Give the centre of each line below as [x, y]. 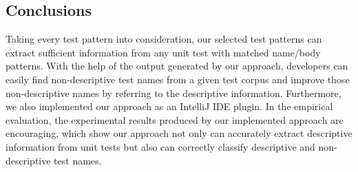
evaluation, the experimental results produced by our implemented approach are [175, 119]
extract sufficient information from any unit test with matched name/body [163, 52]
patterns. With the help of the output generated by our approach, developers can [177, 66]
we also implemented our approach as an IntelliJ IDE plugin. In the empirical [169, 106]
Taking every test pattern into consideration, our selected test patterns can [164, 39]
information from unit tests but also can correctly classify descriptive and [160, 146]
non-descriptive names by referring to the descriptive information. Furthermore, [173, 93]
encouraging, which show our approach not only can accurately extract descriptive [179, 133]
